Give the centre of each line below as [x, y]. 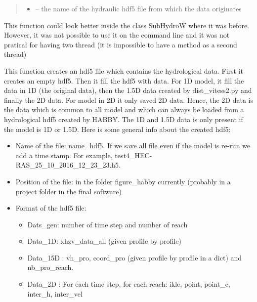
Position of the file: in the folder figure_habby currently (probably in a [123, 181]
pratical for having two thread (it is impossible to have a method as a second [121, 44]
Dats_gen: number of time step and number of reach [107, 224]
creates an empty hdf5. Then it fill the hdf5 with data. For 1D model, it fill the [124, 80]
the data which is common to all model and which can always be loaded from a [124, 109]
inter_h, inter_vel [55, 293]
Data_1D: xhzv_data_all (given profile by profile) [104, 241]
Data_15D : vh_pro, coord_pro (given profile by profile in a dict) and [135, 257]
